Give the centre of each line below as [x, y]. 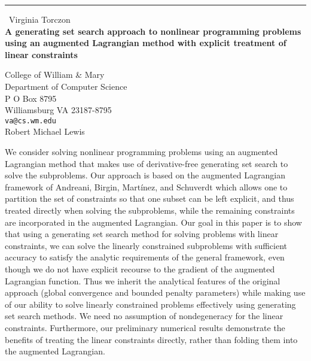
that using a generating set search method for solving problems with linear [142, 234]
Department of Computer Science [66, 86]
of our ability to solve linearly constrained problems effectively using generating [150, 304]
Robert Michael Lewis [45, 131]
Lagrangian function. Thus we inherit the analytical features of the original [143, 280]
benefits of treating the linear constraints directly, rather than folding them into [151, 339]
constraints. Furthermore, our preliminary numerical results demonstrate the [145, 327]
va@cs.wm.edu [31, 121]
